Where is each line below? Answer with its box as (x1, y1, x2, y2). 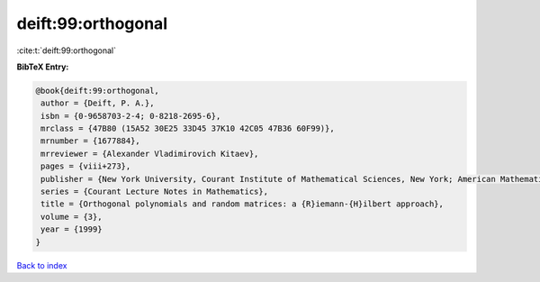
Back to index (16, 259, 67, 270)
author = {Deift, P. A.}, (40, 98, 155, 108)
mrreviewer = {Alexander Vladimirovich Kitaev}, (40, 149, 259, 159)
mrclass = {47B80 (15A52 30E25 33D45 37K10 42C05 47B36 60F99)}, (40, 123, 335, 134)
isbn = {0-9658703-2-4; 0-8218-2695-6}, (40, 111, 221, 121)
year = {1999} (40, 224, 103, 234)
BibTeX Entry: (16, 61, 69, 72)
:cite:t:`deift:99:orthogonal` (16, 45, 117, 56)
